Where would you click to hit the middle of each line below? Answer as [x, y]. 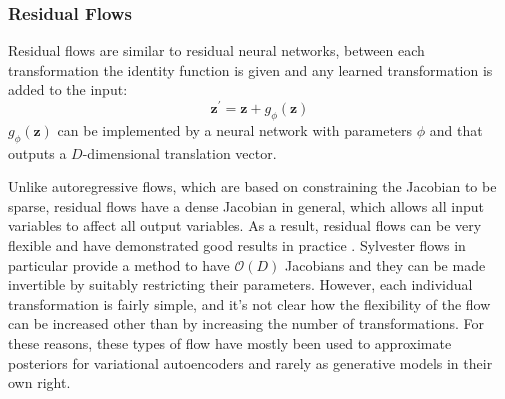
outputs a [37, 152]
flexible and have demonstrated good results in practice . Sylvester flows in [237, 245]
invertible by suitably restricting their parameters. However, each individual [240, 284]
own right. [39, 382]
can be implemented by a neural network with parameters [235, 129]
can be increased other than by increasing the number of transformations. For [246, 323]
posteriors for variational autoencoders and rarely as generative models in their [250, 362]
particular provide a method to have [119, 264]
